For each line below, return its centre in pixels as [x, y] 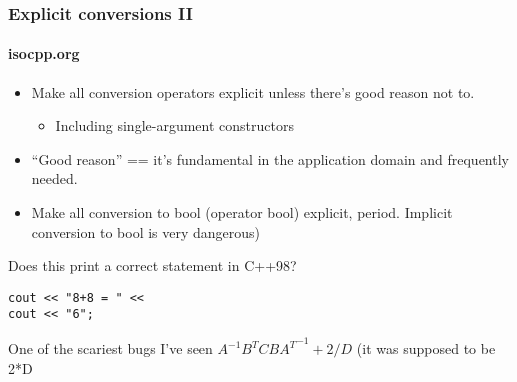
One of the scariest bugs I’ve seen [110, 348]
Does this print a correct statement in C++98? [152, 265]
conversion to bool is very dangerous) [146, 231]
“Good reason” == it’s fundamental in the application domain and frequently [270, 158]
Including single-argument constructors [174, 125]
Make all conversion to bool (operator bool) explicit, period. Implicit [242, 212]
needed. [54, 178]
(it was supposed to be [426, 348]
